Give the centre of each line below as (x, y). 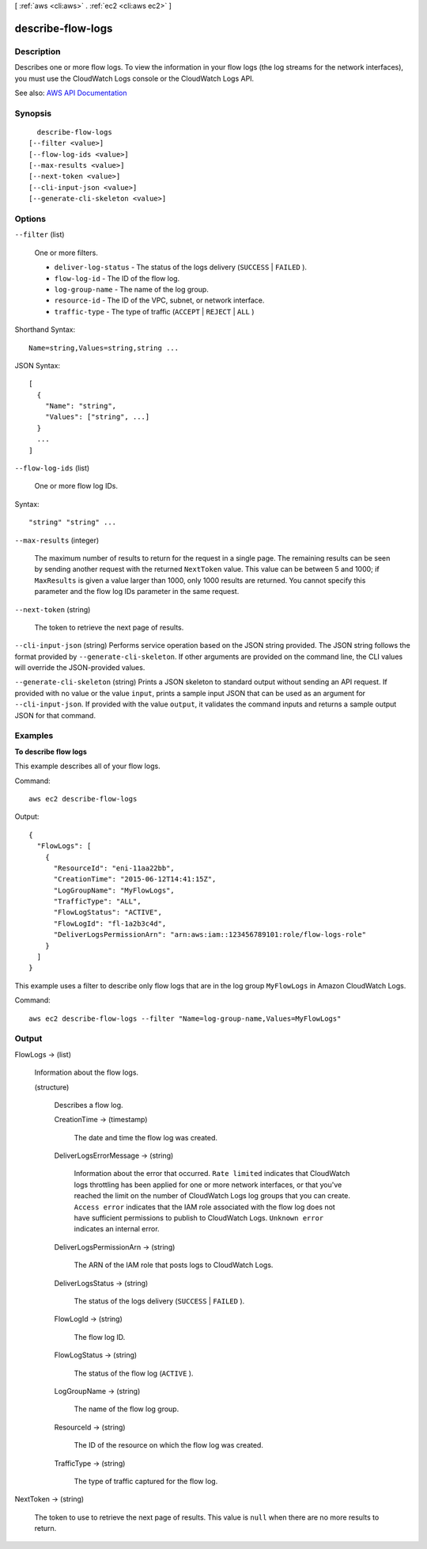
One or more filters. (66, 253)
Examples (34, 736)
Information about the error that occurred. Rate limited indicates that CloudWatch (212, 1174)
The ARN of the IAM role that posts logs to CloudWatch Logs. (174, 1265)
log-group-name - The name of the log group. (131, 289)
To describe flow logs (51, 752)
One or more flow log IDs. (76, 486)
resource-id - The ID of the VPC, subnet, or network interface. (159, 300)
